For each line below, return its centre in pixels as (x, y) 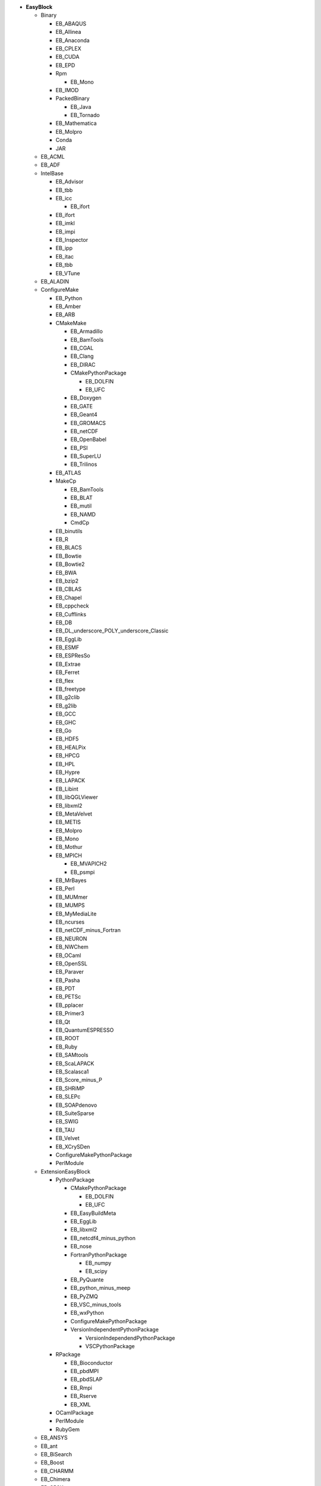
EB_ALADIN (55, 281)
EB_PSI (79, 448)
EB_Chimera (56, 1479)
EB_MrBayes (71, 880)
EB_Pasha (68, 980)
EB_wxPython (87, 1313)
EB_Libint (67, 789)
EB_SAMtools (72, 1055)
